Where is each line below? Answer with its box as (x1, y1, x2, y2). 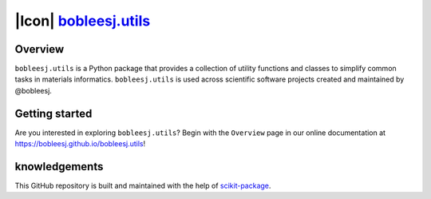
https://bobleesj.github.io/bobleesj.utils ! (14, 139, 146, 149)
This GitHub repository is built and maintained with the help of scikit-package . (14, 181, 271, 191)
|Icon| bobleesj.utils (14, 12, 151, 30)
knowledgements (14, 160, 104, 173)
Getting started (14, 106, 93, 120)
